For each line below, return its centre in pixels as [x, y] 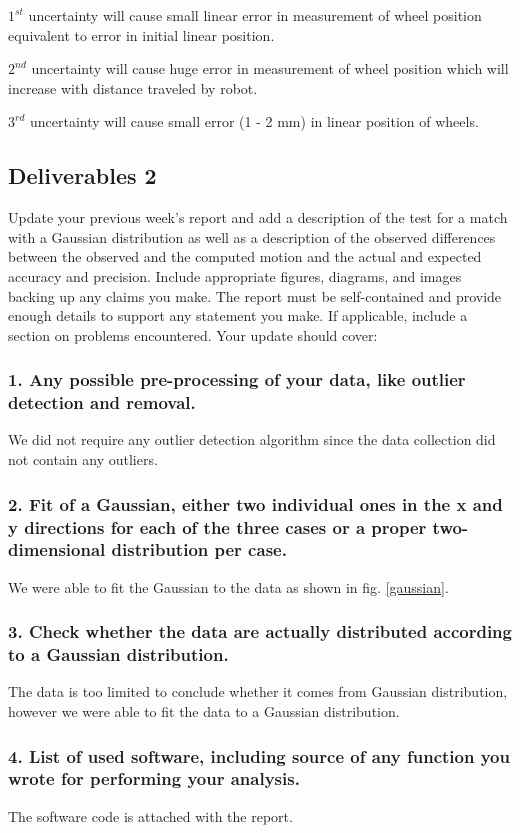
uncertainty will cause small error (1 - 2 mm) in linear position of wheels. [254, 121]
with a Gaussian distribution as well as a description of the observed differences [252, 236]
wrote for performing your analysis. [154, 778]
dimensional [57, 549]
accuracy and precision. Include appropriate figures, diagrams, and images [235, 275]
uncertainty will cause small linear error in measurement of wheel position [255, 15]
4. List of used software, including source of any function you [259, 755]
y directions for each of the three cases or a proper [217, 526]
